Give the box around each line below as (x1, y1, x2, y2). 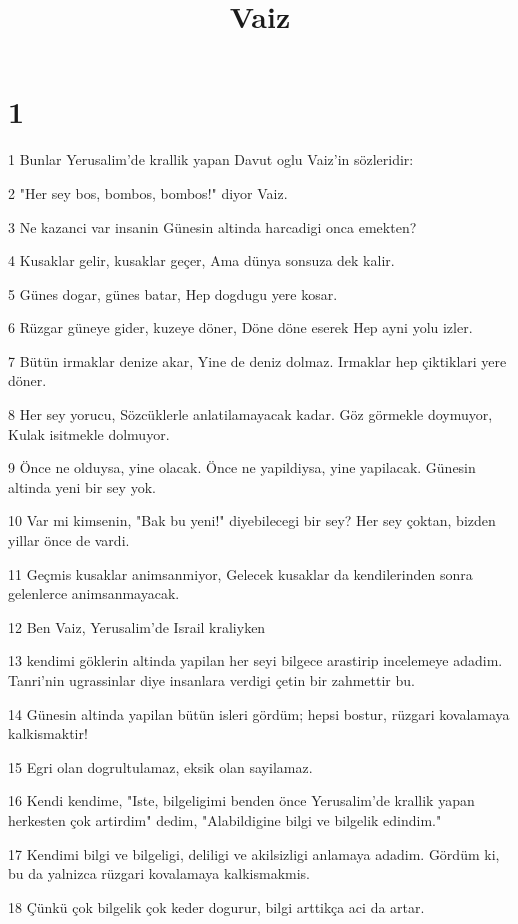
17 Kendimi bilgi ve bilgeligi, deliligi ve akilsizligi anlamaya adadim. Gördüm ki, (8, 843, 500, 864)
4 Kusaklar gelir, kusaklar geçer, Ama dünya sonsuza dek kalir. (8, 250, 395, 271)
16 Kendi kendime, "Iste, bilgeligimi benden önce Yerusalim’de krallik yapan (8, 790, 475, 811)
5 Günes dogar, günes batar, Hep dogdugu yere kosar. (8, 283, 338, 304)
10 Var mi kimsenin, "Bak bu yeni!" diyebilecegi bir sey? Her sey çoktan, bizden (8, 510, 496, 531)
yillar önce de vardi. (8, 530, 130, 551)
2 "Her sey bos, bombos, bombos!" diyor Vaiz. (8, 182, 288, 203)
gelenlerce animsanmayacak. (8, 583, 180, 604)
